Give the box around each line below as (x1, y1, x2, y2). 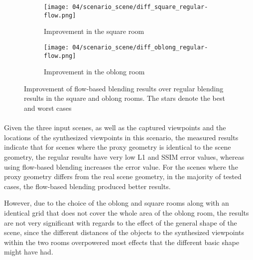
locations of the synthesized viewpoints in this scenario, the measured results (4, 132, 239, 142)
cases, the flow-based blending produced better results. (4, 181, 171, 191)
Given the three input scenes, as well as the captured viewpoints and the (4, 122, 226, 133)
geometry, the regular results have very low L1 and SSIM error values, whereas (4, 151, 245, 162)
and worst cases (24, 103, 72, 113)
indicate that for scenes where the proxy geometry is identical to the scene (4, 142, 231, 152)
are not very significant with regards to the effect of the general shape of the (4, 217, 237, 228)
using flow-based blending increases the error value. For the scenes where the (4, 161, 238, 172)
